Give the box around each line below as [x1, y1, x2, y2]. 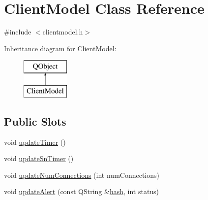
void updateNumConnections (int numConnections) [4, 169, 159, 180]
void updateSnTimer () [4, 153, 74, 164]
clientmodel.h [42, 27, 83, 37]
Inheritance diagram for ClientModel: [4, 43, 117, 53]
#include [4, 27, 31, 37]
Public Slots [4, 113, 66, 129]
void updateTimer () [4, 136, 66, 147]
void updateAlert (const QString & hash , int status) [4, 186, 159, 197]
